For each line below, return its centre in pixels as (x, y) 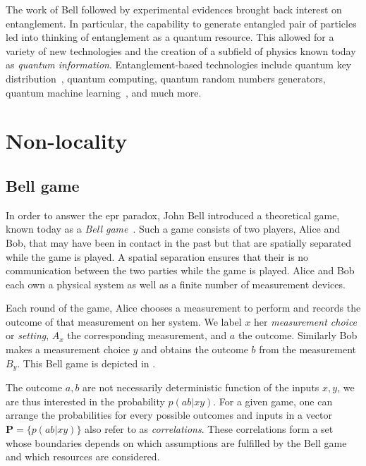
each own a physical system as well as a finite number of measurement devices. (176, 284)
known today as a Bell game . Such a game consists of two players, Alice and (173, 229)
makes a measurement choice (68, 349)
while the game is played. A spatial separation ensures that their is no (157, 256)
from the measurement (308, 349)
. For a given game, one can (273, 401)
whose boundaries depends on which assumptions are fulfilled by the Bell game (176, 442)
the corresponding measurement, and (147, 335)
